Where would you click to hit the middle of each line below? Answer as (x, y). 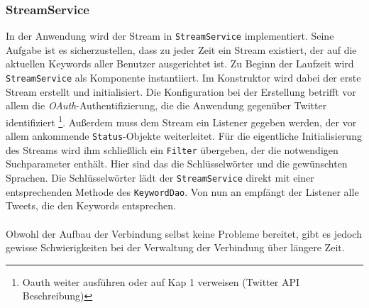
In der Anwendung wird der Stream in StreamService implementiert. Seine (170, 36)
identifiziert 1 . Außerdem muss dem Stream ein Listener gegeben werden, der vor (181, 121)
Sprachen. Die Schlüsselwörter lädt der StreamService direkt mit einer (160, 178)
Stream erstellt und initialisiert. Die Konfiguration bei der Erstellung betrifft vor (181, 91)
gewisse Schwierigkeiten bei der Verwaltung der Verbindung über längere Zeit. (175, 247)
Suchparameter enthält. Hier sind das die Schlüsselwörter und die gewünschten (177, 164)
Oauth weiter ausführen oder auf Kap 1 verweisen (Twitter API (161, 281)
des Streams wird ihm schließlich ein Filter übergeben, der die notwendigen (172, 149)
